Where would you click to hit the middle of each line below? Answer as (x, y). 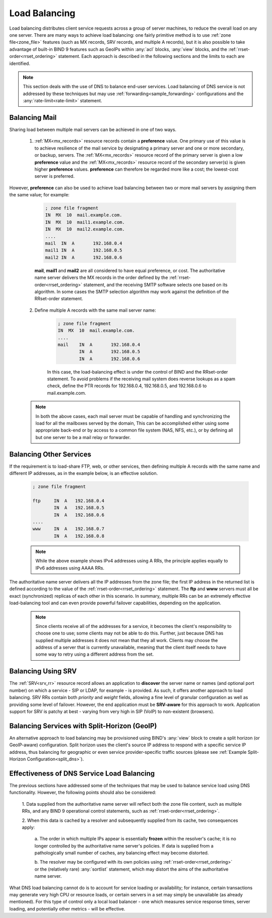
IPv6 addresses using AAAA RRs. (70, 568)
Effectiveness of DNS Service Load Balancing (82, 773)
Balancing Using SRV (43, 672)
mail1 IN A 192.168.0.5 (84, 250)
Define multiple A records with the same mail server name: (95, 310)
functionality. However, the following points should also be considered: (83, 793)
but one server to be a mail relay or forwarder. (83, 437)
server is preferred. (55, 176)
